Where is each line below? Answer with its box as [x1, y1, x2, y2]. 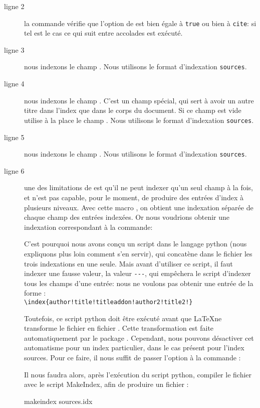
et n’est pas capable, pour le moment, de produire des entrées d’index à [24, 192, 243, 202]
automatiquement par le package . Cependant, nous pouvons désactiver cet [24, 332, 254, 343]
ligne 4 [4, 78, 25, 89]
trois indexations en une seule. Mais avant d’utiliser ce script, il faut [24, 258, 233, 268]
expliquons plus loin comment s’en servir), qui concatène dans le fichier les [24, 248, 252, 258]
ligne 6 [4, 165, 25, 176]
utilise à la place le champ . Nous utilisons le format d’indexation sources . [24, 114, 254, 125]
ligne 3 [4, 44, 25, 55]
